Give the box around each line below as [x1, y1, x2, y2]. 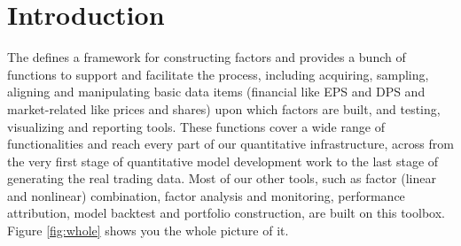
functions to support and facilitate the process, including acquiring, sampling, [7, 65, 429, 83]
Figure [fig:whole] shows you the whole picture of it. [7, 221, 289, 240]
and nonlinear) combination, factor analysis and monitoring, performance [7, 186, 405, 204]
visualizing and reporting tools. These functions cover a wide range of [7, 117, 385, 135]
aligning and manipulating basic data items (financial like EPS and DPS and [7, 82, 426, 101]
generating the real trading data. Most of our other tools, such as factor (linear [7, 169, 436, 188]
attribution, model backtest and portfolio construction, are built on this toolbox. [7, 204, 445, 222]
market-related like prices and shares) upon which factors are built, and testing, [7, 99, 441, 118]
